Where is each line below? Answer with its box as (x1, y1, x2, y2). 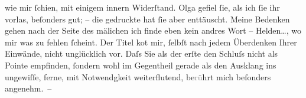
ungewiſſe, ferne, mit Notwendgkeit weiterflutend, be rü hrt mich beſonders (5, 70, 271, 83)
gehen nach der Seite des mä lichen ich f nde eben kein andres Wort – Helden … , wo (5, 24, 301, 37)
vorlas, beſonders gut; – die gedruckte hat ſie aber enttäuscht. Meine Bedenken (5, 12, 290, 25)
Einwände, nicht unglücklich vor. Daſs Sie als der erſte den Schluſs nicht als (5, 47, 278, 60)
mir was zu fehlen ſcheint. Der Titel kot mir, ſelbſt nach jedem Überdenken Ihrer (5, 35, 297, 48)
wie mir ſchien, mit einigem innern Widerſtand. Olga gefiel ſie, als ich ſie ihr (5, 1, 280, 13)
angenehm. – (5, 82, 52, 94)
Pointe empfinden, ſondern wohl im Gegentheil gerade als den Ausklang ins (5, 58, 276, 71)
